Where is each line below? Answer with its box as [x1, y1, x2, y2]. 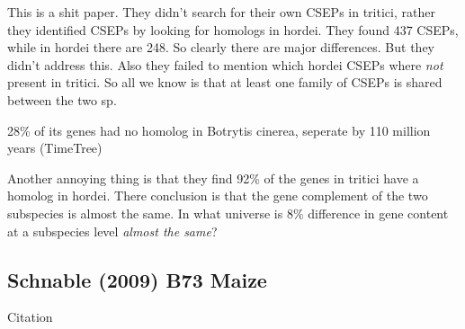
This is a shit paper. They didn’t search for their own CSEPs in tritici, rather [7, 3, 435, 21]
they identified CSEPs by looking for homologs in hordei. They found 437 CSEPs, [7, 20, 459, 39]
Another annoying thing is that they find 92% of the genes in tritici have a [7, 168, 419, 187]
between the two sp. [7, 90, 117, 109]
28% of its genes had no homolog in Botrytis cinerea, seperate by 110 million [7, 120, 431, 139]
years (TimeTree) [7, 138, 103, 157]
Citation [7, 307, 53, 326]
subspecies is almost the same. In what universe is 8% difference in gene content [7, 203, 449, 222]
